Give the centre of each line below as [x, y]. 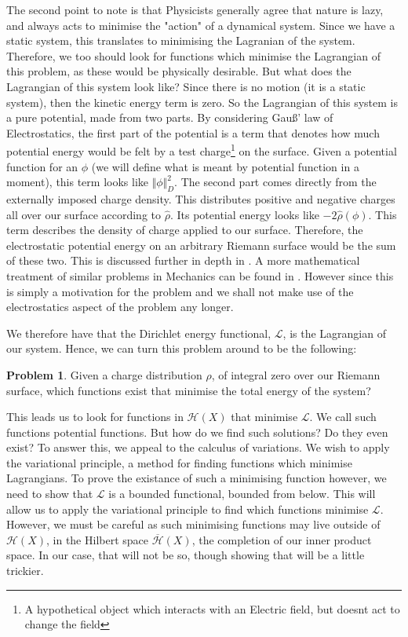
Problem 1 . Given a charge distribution [104, 374]
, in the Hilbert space [97, 539]
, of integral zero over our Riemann [296, 374]
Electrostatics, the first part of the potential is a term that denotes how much [193, 132]
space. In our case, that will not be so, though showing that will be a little [186, 555]
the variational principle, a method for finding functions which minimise [179, 462]
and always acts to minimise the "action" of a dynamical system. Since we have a [201, 25]
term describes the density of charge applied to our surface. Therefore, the [185, 230]
